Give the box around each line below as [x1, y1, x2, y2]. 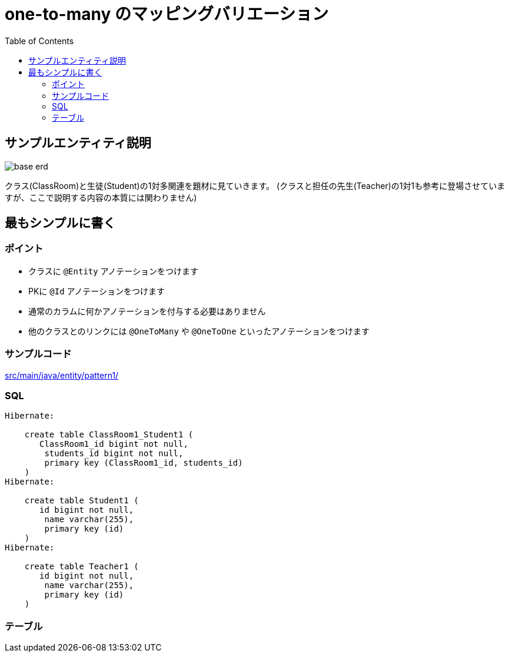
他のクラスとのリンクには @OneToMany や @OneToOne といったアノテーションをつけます [28, 326, 370, 336]
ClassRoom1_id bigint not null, [39, 439, 188, 449]
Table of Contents [5, 35, 74, 46]
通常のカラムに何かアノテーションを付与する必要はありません [28, 306, 266, 316]
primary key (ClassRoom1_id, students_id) [44, 458, 243, 468]
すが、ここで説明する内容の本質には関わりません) [5, 192, 197, 203]
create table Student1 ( [24, 496, 139, 506]
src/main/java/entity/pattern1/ [5, 370, 119, 380]
